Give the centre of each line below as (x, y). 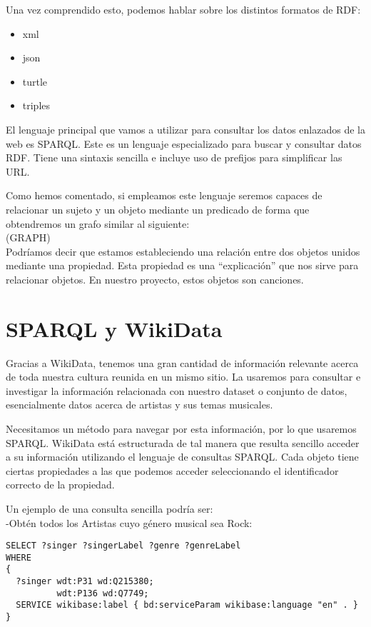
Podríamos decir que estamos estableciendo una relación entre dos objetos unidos (183, 251)
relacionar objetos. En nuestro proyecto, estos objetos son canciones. (155, 279)
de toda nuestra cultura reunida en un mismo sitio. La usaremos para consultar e (183, 377)
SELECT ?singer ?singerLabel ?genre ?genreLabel (123, 546)
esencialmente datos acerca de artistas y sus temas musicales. (139, 405)
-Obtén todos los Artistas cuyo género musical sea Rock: (129, 522)
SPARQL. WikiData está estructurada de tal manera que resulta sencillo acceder (183, 442)
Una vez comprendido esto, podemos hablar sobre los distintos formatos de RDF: (183, 9)
